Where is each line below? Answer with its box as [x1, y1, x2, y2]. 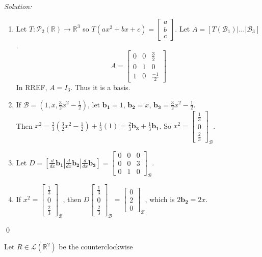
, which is [145, 193, 175, 204]
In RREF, [16, 81, 47, 92]
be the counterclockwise [59, 241, 133, 252]
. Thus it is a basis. [70, 81, 130, 92]
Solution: [4, 1, 32, 11]
